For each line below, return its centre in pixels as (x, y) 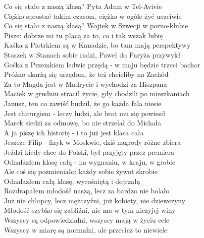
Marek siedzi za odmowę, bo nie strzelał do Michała (83, 123)
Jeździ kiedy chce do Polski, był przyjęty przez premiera (89, 151)
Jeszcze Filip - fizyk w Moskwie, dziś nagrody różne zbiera (93, 142)
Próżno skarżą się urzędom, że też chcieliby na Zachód (86, 74)
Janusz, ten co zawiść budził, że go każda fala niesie (83, 103)
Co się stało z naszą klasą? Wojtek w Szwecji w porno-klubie (96, 26)
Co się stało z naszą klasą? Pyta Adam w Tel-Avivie (83, 6)
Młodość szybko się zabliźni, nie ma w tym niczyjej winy (90, 210)
